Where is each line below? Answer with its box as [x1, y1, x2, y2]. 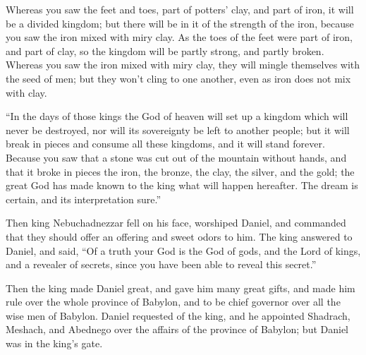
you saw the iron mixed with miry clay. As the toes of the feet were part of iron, [6, 30, 353, 44]
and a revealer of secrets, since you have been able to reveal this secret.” [6, 257, 317, 272]
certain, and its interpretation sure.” [6, 191, 161, 206]
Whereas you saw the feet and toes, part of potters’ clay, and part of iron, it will [6, 2, 354, 16]
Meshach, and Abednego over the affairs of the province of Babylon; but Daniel [6, 322, 349, 337]
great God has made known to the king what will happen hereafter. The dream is [6, 178, 358, 193]
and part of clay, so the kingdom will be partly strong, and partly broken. [6, 43, 324, 58]
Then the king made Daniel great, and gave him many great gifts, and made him [6, 280, 355, 295]
